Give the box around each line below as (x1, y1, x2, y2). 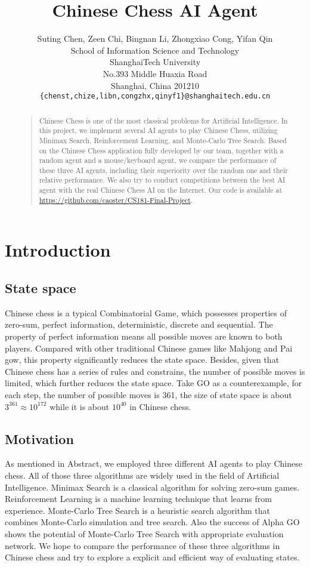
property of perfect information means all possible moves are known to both (5, 330, 283, 343)
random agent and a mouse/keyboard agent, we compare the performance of (39, 155, 277, 165)
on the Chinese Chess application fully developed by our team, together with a (39, 145, 284, 155)
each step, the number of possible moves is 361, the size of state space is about (5, 389, 292, 400)
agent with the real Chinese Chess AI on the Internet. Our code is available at (39, 185, 283, 195)
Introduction (5, 238, 111, 262)
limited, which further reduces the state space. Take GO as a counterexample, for (5, 377, 302, 389)
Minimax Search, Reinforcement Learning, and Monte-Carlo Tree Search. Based (39, 135, 287, 145)
